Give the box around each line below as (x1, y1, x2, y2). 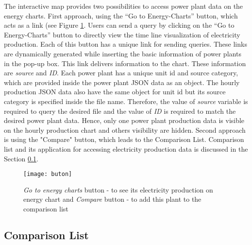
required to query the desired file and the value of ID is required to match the (4, 105, 236, 116)
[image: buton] (23, 171, 72, 178)
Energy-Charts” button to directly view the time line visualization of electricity (4, 29, 240, 39)
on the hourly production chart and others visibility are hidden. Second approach (4, 124, 246, 135)
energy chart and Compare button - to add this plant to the (23, 194, 202, 204)
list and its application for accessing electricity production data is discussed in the (4, 143, 248, 154)
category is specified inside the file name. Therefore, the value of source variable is (4, 96, 248, 106)
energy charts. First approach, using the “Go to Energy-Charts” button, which (4, 10, 238, 20)
